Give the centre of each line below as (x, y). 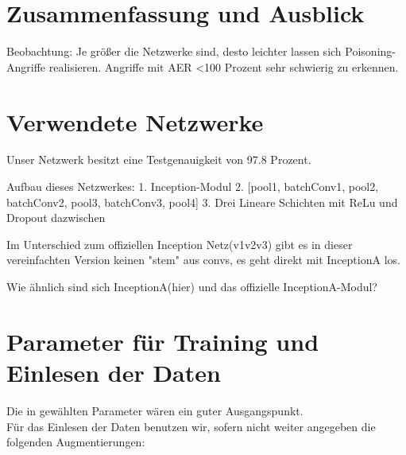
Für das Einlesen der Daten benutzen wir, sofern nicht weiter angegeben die (191, 426)
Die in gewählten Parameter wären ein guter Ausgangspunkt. (155, 410)
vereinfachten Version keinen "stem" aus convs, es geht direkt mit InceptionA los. (203, 260)
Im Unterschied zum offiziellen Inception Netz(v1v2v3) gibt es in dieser (180, 244)
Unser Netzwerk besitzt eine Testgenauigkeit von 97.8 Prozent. (159, 159)
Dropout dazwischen (56, 218)
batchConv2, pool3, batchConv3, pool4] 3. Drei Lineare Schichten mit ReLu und (202, 202)
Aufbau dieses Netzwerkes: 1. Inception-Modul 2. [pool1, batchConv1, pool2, (193, 187)
